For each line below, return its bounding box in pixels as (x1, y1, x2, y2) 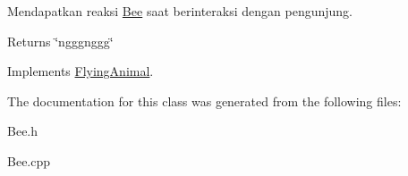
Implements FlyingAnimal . (7, 62, 154, 80)
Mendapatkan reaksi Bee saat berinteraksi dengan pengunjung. (7, 2, 353, 20)
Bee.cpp (7, 151, 51, 170)
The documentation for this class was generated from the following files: (7, 91, 402, 110)
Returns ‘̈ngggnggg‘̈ (7, 31, 114, 50)
